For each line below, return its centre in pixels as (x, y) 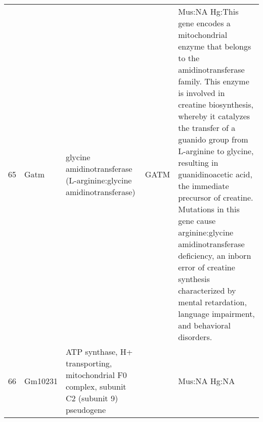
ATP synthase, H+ (99, 351)
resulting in (198, 162)
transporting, (89, 363)
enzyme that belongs (215, 46)
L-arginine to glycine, (216, 151)
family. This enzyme (214, 81)
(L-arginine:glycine (99, 180)
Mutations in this (209, 209)
